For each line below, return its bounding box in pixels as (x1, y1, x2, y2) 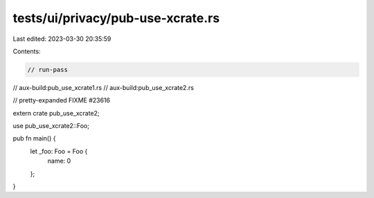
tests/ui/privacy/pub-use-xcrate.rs (12, 10, 220, 26)
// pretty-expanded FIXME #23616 (12, 96, 111, 105)
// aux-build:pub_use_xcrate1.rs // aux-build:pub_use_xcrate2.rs (12, 83, 194, 91)
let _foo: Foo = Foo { (30, 147, 88, 155)
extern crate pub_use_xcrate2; (12, 109, 100, 117)
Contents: (12, 47, 41, 55)
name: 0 (47, 156, 71, 165)
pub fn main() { (12, 134, 56, 143)
